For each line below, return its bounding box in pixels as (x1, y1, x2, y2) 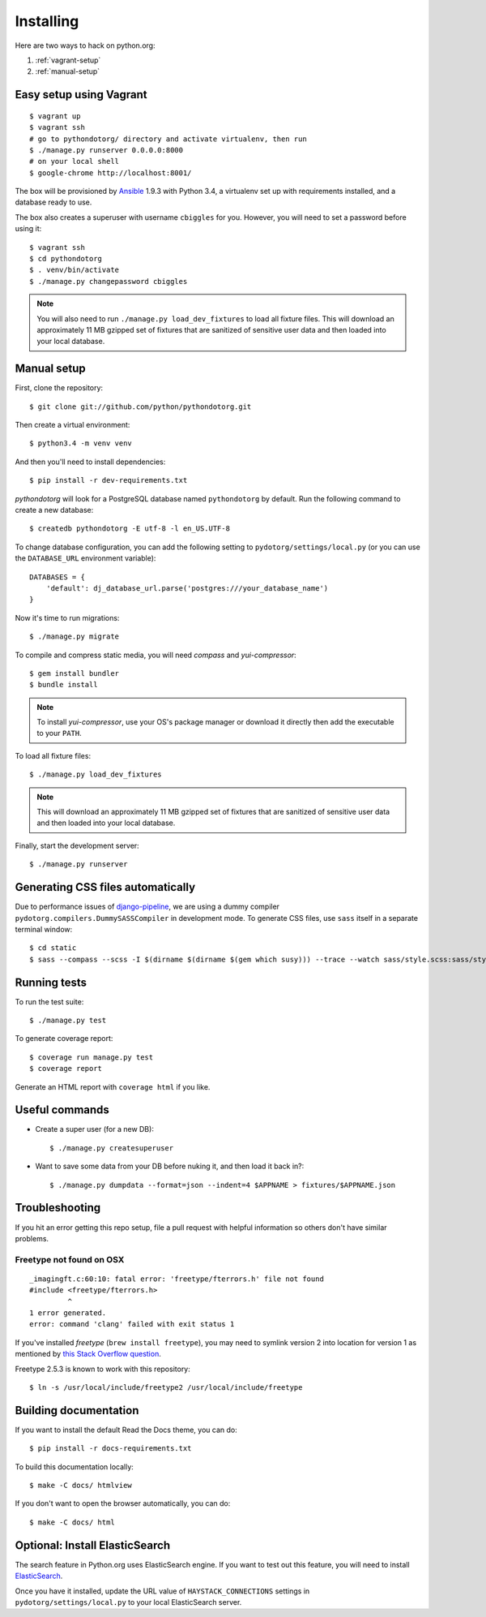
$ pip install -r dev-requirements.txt (29, 475, 188, 485)
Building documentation (15, 1404, 139, 1417)
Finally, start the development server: (15, 841, 139, 850)
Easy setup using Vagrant (15, 88, 147, 101)
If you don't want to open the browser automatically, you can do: (15, 1499, 231, 1508)
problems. (15, 1233, 49, 1243)
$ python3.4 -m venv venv (29, 439, 133, 448)
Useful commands (15, 1103, 109, 1117)
